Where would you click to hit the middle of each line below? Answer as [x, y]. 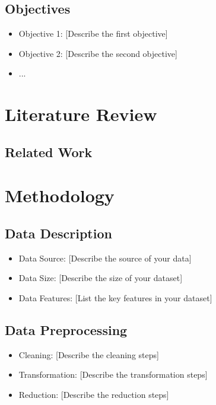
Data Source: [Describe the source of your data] [105, 258]
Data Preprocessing [66, 329]
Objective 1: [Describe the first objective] [93, 34]
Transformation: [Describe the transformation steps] [113, 374]
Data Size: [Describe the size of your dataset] [101, 278]
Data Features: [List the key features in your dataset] [115, 297]
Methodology [60, 195]
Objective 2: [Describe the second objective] [98, 53]
